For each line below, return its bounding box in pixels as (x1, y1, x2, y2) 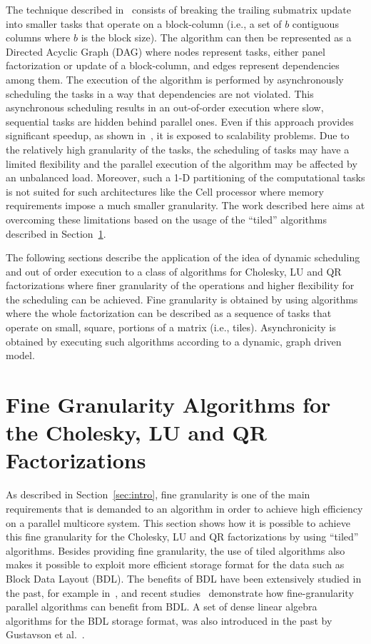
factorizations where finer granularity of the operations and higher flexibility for (6, 278, 355, 293)
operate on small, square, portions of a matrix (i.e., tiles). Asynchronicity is (6, 320, 336, 335)
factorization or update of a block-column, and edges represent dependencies (6, 58, 340, 73)
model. (6, 348, 35, 363)
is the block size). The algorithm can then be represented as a (81, 30, 352, 45)
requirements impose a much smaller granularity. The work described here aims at (6, 198, 365, 213)
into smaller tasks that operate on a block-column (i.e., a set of (6, 16, 282, 31)
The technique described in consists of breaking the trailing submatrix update (6, 2, 351, 16)
